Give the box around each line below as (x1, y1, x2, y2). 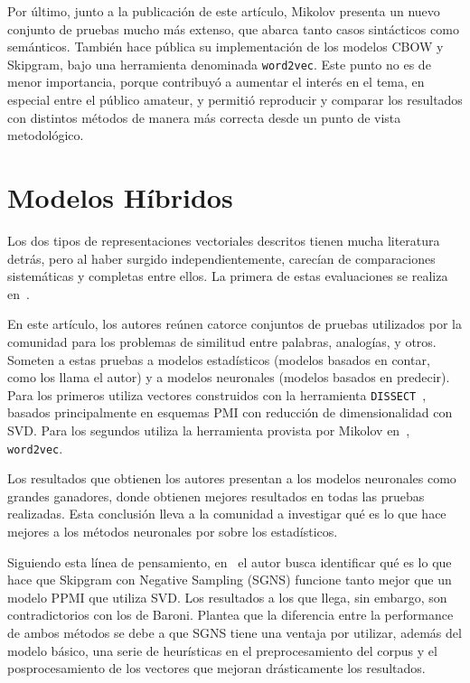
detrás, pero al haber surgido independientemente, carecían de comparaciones (7, 248, 436, 267)
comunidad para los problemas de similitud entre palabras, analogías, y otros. (7, 332, 437, 351)
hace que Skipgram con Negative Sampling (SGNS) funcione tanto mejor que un (7, 570, 452, 589)
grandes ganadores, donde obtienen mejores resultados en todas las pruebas (7, 486, 425, 505)
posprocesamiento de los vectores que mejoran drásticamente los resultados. (7, 659, 426, 678)
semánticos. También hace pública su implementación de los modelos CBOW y (7, 37, 444, 56)
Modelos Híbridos (7, 179, 233, 215)
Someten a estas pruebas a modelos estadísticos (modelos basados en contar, (7, 350, 430, 369)
